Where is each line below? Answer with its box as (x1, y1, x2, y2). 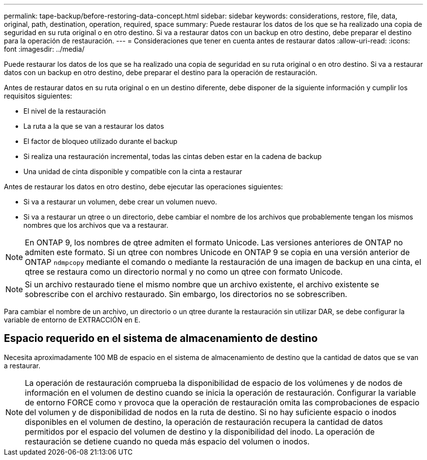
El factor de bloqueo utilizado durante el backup (23, 137, 177, 145)
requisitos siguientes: (4, 92, 72, 100)
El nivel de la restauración (23, 107, 106, 115)
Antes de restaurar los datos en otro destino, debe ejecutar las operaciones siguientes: (4, 182, 283, 191)
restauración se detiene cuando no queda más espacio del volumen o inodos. (25, 436, 310, 446)
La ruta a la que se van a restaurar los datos (23, 122, 164, 130)
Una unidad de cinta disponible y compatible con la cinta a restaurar (23, 167, 242, 176)
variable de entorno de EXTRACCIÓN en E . (4, 316, 140, 324)
